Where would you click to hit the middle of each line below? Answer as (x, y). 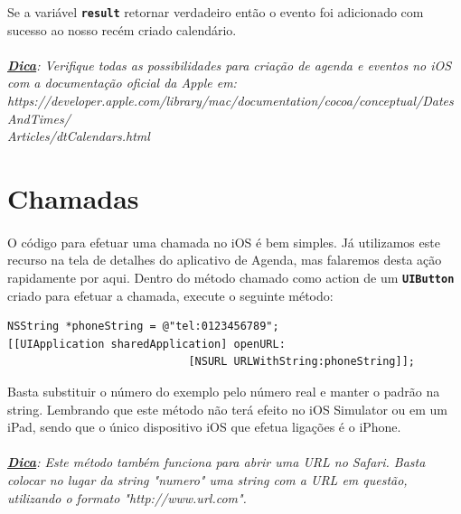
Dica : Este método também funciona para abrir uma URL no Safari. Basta (216, 462)
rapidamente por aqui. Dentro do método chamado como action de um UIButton (231, 277)
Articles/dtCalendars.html (79, 136)
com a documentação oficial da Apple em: (122, 83)
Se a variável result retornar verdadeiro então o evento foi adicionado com (216, 12)
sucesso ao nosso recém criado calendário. (122, 29)
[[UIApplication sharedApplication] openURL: (146, 344)
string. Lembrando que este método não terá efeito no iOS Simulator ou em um (227, 409)
